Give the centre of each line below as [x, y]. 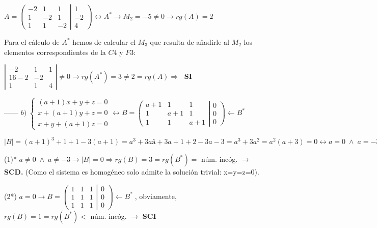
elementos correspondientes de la [55, 52]
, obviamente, [156, 196]
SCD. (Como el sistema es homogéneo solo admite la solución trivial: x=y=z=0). [132, 172]
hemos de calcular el [104, 42]
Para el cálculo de [32, 42]
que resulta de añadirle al [190, 42]
